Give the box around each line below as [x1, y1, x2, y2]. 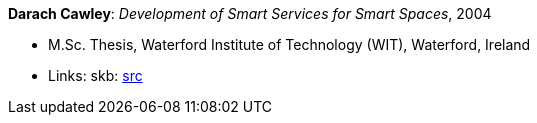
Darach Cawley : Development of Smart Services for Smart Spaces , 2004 [8, 5, 492, 22]
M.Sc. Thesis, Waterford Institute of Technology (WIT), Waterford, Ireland [48, 36, 531, 53]
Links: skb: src [48, 67, 143, 84]
